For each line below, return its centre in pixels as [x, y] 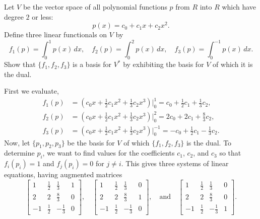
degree [14, 16]
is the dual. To [209, 142]
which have [239, 7]
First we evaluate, [31, 91]
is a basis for [92, 64]
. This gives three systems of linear [175, 163]
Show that [20, 64]
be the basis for [91, 142]
